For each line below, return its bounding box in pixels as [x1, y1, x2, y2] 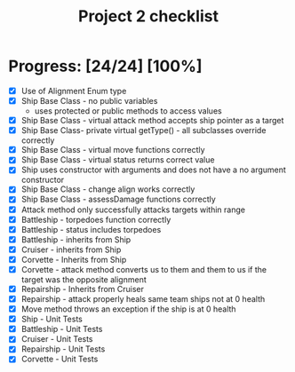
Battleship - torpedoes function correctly [20, 214, 171, 225]
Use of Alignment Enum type [20, 85, 127, 96]
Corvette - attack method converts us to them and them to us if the [20, 264, 267, 274]
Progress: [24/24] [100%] [8, 56, 203, 76]
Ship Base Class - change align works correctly [20, 184, 195, 194]
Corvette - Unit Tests [20, 353, 99, 365]
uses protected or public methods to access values [34, 106, 223, 116]
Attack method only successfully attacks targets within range [20, 204, 246, 215]
